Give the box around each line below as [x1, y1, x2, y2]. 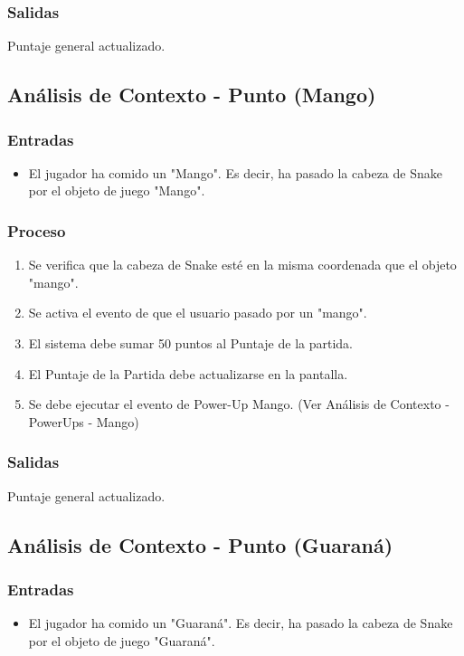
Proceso [7, 219, 66, 242]
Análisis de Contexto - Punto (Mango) [7, 81, 376, 109]
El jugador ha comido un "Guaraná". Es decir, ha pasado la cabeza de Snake [28, 613, 453, 632]
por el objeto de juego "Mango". [28, 181, 205, 200]
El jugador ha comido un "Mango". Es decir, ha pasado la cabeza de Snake [28, 163, 442, 182]
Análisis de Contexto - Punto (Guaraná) [7, 530, 393, 558]
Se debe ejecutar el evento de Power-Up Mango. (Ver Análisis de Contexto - [28, 395, 450, 414]
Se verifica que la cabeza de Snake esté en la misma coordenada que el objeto [28, 255, 457, 274]
